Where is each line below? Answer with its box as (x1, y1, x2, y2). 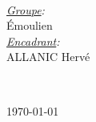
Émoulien (6, 17, 53, 34)
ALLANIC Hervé (6, 48, 90, 65)
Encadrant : (6, 32, 60, 49)
